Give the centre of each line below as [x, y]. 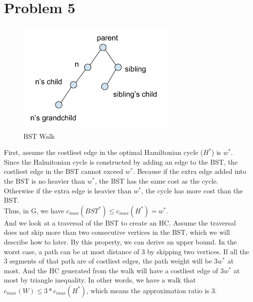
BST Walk [39, 136]
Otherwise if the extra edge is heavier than [68, 190]
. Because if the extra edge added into [189, 171]
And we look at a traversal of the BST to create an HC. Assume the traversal [120, 222]
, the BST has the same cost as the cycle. [156, 181]
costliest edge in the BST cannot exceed [64, 171]
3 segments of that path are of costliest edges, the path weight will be [108, 261]
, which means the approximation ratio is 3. [152, 290]
